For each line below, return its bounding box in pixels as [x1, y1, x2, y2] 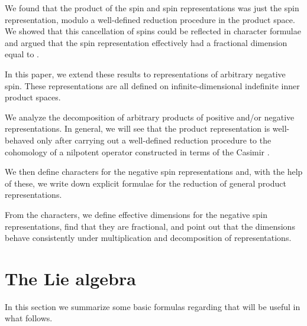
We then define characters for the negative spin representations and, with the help [5, 165, 303, 178]
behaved [5, 133, 34, 146]
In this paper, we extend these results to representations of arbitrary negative [5, 67, 286, 80]
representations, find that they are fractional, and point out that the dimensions [5, 220, 295, 232]
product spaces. [5, 91, 61, 103]
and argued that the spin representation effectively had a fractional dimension [5, 36, 287, 48]
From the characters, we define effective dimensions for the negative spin [5, 208, 267, 220]
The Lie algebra [5, 266, 136, 290]
